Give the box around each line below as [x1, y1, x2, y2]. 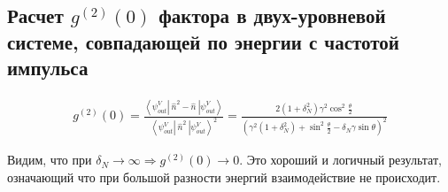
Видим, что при [7, 150, 92, 169]
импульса [7, 54, 89, 81]
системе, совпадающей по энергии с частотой [7, 27, 399, 55]
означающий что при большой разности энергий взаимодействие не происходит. [7, 167, 441, 186]
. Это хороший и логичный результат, [239, 150, 442, 169]
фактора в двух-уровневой [158, 2, 386, 29]
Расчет [7, 2, 64, 29]
